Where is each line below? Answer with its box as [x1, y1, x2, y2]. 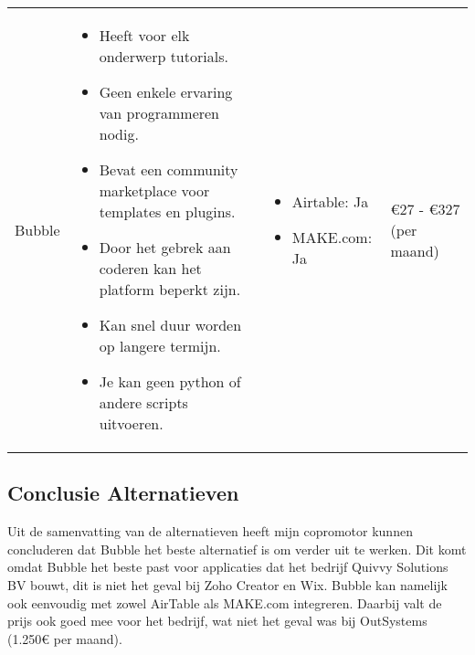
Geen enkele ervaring [99, 81, 233, 102]
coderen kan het [99, 258, 202, 279]
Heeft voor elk [99, 25, 190, 46]
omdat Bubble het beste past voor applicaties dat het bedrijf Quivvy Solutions [7, 557, 449, 576]
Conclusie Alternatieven [7, 479, 239, 507]
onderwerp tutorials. [99, 46, 228, 67]
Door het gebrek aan [99, 237, 231, 258]
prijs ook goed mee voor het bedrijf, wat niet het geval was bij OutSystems [7, 611, 427, 630]
